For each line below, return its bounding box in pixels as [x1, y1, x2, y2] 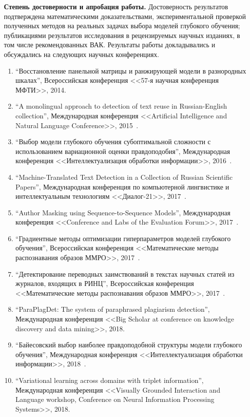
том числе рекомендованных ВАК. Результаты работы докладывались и [4, 39, 215, 50]
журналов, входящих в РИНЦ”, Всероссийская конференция [15, 278, 194, 288]
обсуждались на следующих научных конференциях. [4, 49, 159, 59]
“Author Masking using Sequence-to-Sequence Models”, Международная [15, 207, 231, 217]
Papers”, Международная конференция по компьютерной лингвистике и [15, 181, 230, 191]
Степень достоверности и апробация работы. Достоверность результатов [4, 1, 228, 11]
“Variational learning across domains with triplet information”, [15, 375, 204, 385]
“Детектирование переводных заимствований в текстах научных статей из [15, 268, 234, 279]
